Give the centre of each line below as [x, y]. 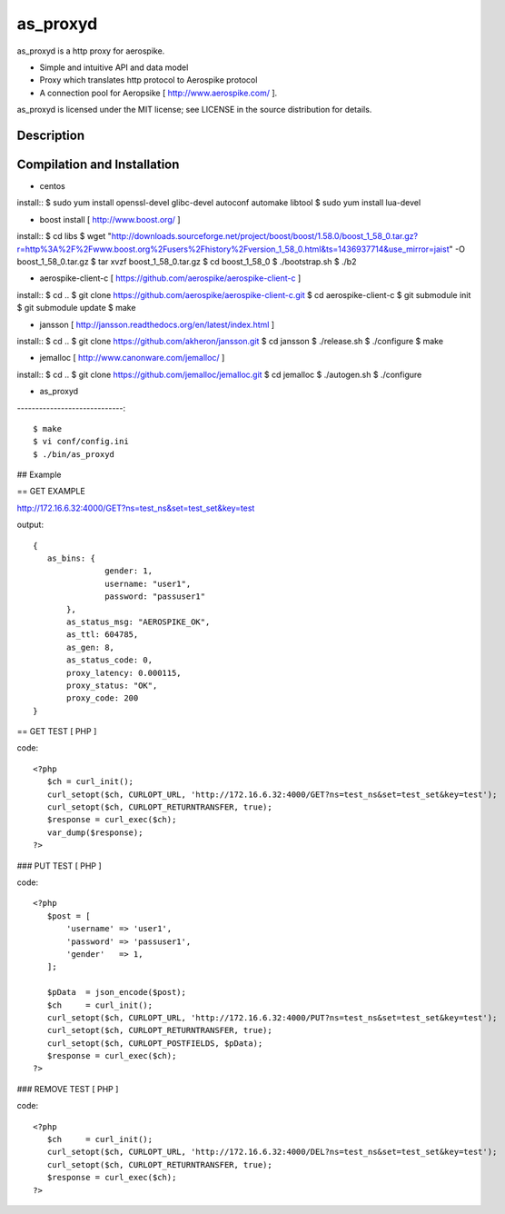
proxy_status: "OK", [112, 685]
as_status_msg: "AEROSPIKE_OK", [139, 622]
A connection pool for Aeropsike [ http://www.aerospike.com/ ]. [158, 93]
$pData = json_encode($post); [116, 992]
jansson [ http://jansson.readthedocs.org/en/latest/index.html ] [157, 324]
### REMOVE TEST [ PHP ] [68, 1089]
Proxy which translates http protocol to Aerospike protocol [149, 80]
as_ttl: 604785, [103, 635]
